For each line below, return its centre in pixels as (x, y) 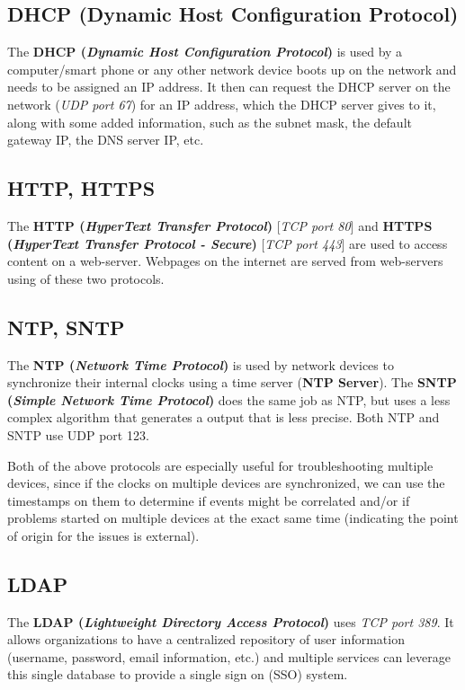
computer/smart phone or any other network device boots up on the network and (232, 69)
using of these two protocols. (86, 278)
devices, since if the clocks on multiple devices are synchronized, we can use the (226, 483)
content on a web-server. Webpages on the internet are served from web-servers (225, 261)
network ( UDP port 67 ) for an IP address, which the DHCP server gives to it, (222, 104)
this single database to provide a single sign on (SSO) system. (178, 674)
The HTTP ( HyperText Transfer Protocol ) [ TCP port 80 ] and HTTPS (220, 225)
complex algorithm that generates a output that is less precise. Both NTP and (224, 417)
